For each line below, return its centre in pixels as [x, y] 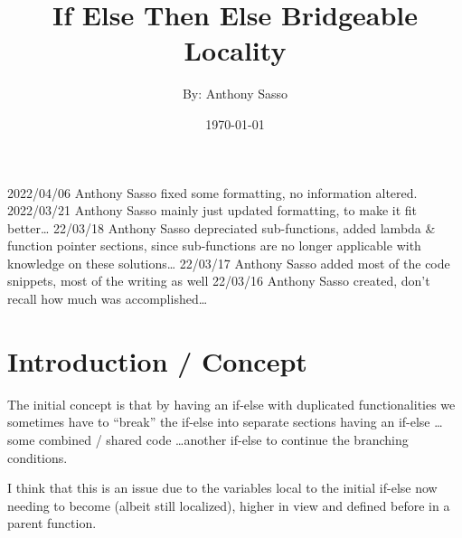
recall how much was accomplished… [108, 299]
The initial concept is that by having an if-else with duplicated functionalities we [231, 404]
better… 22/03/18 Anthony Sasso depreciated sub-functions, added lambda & [222, 227]
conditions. [38, 457]
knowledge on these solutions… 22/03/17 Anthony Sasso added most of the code [229, 263]
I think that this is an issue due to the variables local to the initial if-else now [222, 488]
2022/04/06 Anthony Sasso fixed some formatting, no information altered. [212, 192]
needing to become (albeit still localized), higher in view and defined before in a [229, 505]
